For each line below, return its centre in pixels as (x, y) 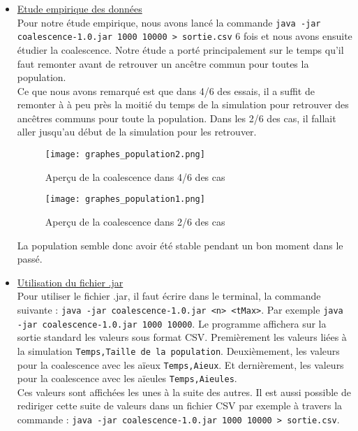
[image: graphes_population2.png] (125, 155)
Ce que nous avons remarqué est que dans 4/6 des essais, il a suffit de (166, 90)
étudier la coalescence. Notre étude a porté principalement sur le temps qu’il (180, 49)
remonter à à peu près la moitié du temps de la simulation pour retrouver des (183, 104)
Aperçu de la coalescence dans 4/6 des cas (135, 176)
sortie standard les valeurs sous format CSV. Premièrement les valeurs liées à (182, 337)
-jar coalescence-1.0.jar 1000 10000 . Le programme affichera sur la (172, 323)
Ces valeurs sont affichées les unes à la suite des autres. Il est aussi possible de (184, 392)
